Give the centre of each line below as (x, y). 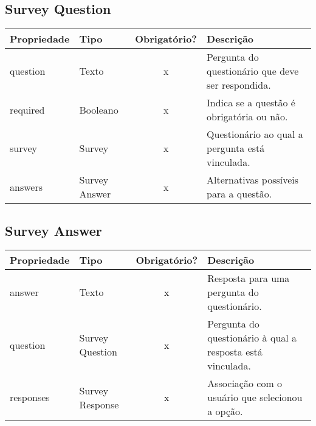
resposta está (235, 352)
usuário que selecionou (255, 397)
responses (30, 397)
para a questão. (239, 194)
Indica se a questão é (251, 103)
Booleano (99, 109)
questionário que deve (253, 71)
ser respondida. (239, 85)
